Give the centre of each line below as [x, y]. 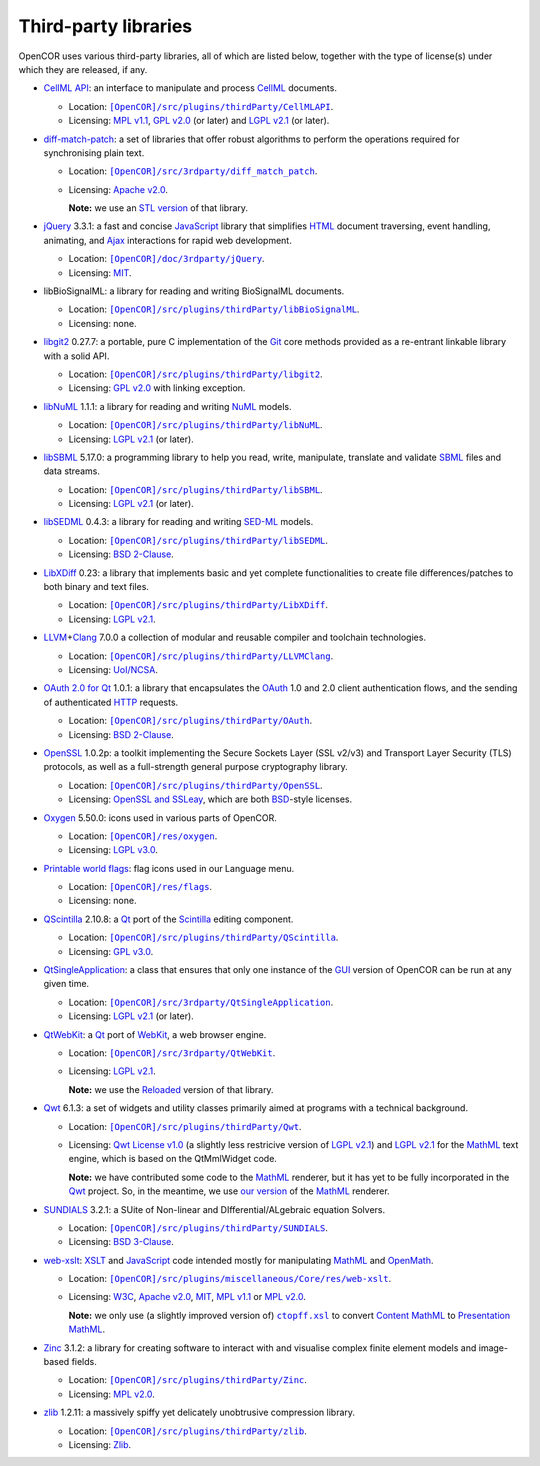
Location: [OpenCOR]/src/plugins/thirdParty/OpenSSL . [196, 785]
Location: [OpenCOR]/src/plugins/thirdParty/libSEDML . [198, 540]
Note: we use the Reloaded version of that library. [171, 1089]
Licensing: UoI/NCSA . [113, 669]
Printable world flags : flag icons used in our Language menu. [169, 868]
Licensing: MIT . [100, 272]
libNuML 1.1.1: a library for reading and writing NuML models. [167, 406]
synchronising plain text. [94, 152]
